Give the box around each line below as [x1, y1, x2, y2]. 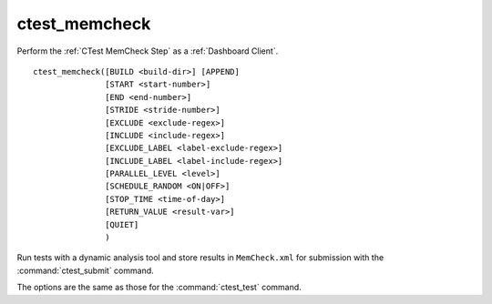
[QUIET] [105, 219, 139, 229]
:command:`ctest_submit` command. [16, 265, 154, 276]
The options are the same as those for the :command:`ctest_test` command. [16, 282, 302, 293]
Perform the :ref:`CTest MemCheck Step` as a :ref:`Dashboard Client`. [16, 46, 279, 56]
